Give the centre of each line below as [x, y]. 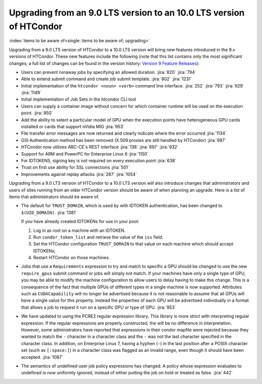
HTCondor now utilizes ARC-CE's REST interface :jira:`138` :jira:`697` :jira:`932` [100, 147]
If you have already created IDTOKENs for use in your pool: [80, 222]
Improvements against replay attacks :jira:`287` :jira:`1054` [79, 174]
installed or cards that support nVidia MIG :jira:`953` [73, 127]
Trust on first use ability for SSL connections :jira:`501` [75, 167]
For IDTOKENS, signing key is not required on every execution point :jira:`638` [99, 160]
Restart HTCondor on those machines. [72, 258]
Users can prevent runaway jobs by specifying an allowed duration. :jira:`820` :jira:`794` [109, 72]
